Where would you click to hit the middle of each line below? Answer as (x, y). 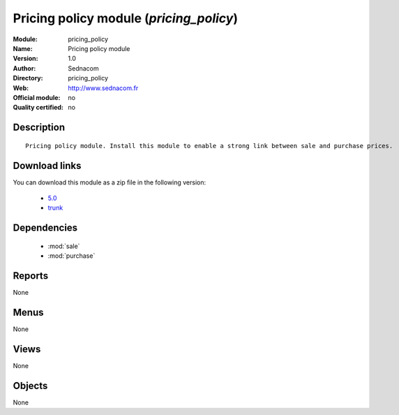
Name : (23, 48)
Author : (24, 68)
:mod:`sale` (64, 246)
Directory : (28, 78)
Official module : (37, 97)
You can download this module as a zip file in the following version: (110, 182)
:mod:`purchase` (71, 256)
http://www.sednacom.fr (103, 88)
